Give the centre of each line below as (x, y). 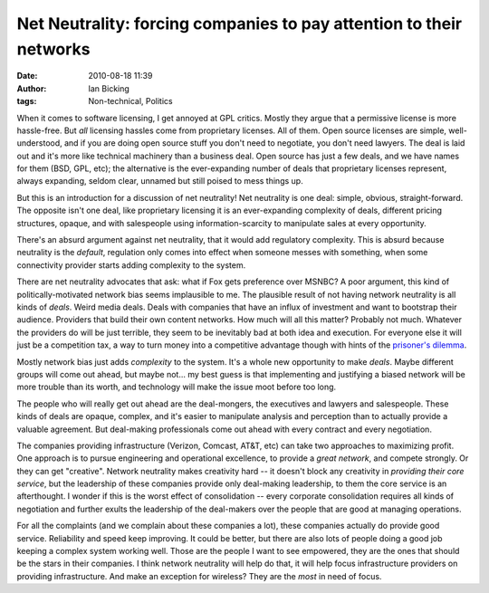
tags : (27, 101)
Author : (32, 88)
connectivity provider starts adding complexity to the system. (131, 265)
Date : (27, 76)
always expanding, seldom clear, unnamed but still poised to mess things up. (160, 181)
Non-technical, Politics (130, 101)
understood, (39, 143)
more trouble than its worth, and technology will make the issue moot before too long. (177, 387)
